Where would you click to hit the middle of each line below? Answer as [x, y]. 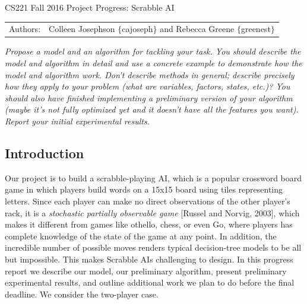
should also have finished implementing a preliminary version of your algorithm [149, 97]
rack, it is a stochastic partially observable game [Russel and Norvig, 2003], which [152, 212]
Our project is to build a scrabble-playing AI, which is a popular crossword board [153, 177]
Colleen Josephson [82, 29]
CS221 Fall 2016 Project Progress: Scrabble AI [90, 7]
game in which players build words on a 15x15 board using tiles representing [144, 189]
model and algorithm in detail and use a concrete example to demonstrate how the [153, 63]
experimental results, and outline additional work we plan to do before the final [150, 282]
